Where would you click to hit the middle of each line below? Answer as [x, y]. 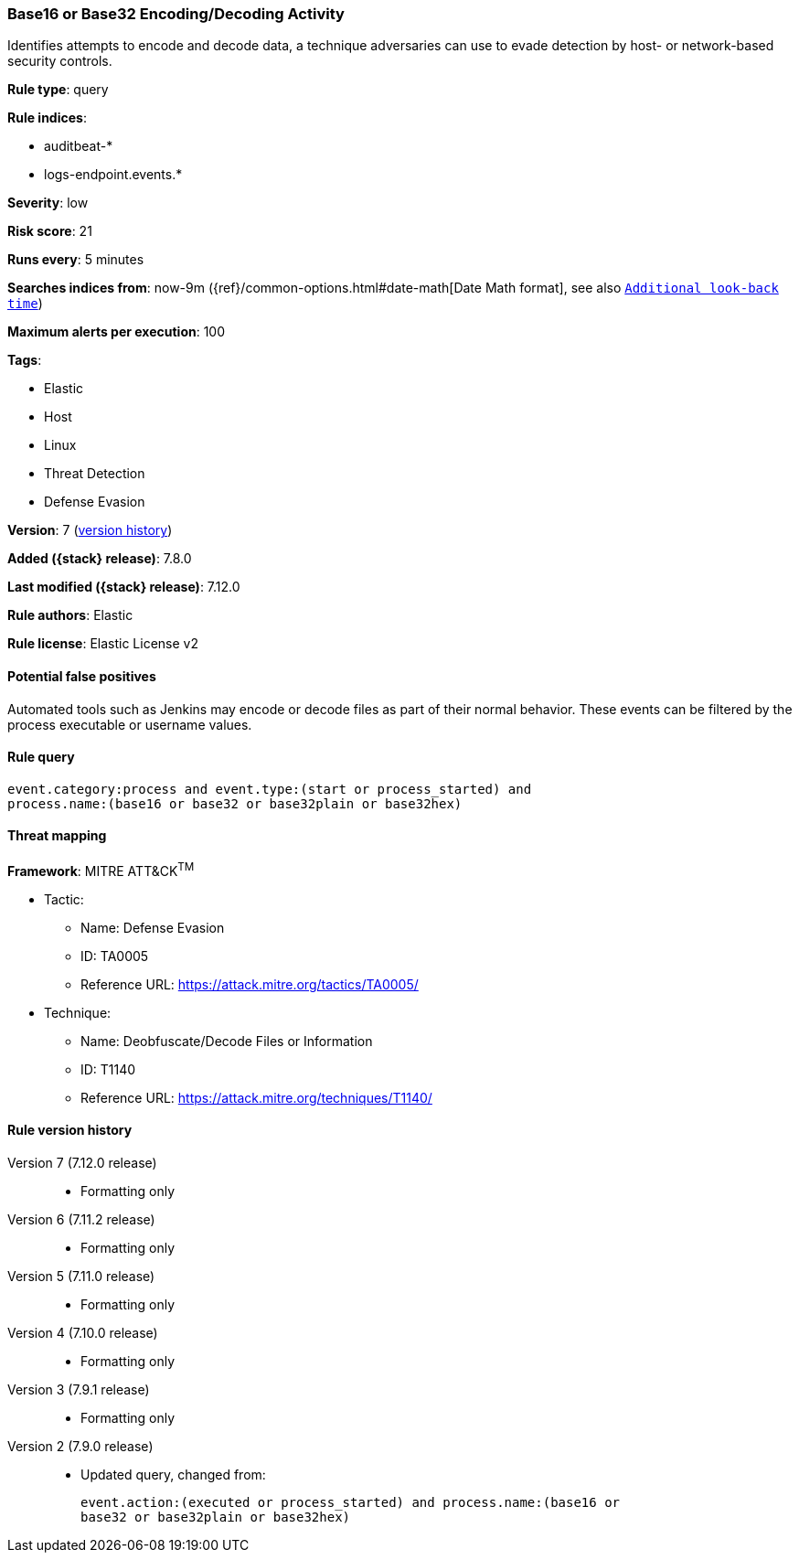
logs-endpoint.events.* [113, 175]
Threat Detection [95, 474]
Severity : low [48, 203]
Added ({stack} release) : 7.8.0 [100, 559]
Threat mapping [57, 836]
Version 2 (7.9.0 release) [80, 1446]
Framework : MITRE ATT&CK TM [101, 870]
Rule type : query [58, 90]
